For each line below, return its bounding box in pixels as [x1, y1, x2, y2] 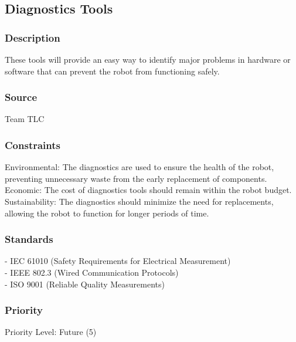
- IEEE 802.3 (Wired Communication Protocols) [5, 266, 179, 278]
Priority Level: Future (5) [5, 326, 97, 338]
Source [5, 90, 38, 104]
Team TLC [5, 113, 45, 125]
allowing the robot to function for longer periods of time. [5, 206, 209, 219]
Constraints [5, 137, 60, 152]
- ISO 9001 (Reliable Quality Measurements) [5, 277, 165, 290]
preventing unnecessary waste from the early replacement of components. [5, 172, 267, 184]
